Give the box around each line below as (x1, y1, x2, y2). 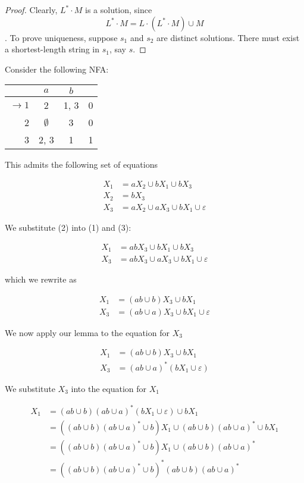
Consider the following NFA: (5, 62, 109, 75)
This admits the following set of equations (5, 158, 158, 171)
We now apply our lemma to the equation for (5, 326, 170, 338)
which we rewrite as (5, 272, 77, 285)
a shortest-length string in (5, 43, 99, 55)
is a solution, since (84, 4, 152, 15)
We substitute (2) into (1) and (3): (5, 221, 131, 234)
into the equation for (71, 382, 147, 394)
